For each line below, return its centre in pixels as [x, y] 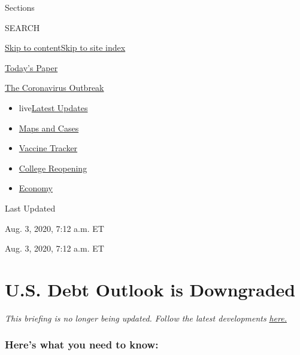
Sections [20, 7]
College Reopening [53, 168]
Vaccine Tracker [48, 148]
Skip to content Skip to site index [65, 48]
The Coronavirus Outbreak [54, 88]
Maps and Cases [49, 128]
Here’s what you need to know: [82, 345]
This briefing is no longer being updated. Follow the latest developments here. [146, 318]
